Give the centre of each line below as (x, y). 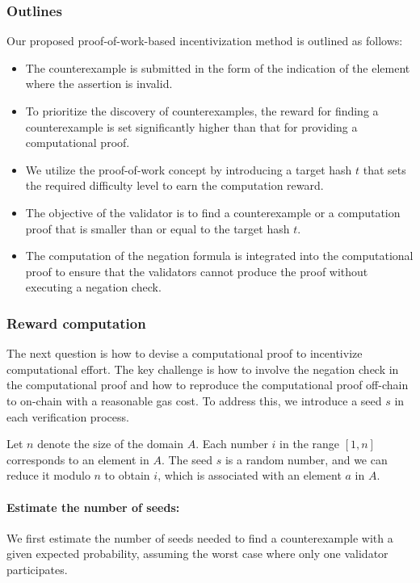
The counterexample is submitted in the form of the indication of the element (218, 67)
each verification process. (68, 416)
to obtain (127, 475)
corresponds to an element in (78, 459)
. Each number (232, 444)
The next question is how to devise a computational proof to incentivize (185, 353)
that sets (384, 169)
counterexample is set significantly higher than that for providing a (191, 126)
